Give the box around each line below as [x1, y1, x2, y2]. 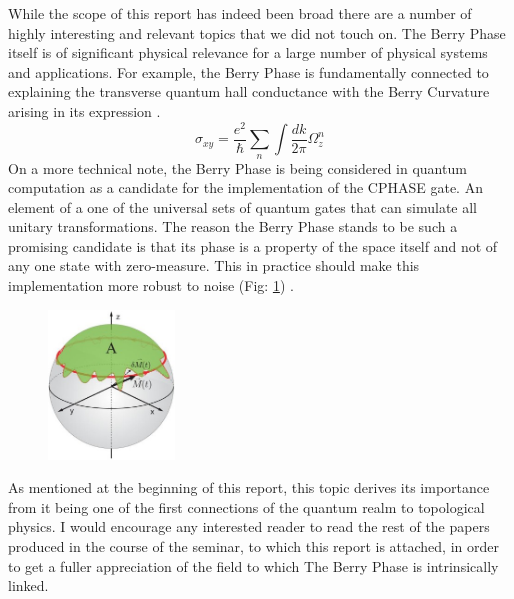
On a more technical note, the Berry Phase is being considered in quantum [8, 157, 467, 178]
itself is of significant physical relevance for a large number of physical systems [8, 42, 488, 63]
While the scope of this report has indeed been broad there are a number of [8, 3, 472, 23]
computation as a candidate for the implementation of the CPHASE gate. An [8, 177, 483, 198]
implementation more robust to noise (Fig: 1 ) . [8, 275, 294, 296]
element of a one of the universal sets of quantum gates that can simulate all [8, 196, 477, 217]
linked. [8, 575, 49, 596]
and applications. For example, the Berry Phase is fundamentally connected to [8, 61, 489, 82]
